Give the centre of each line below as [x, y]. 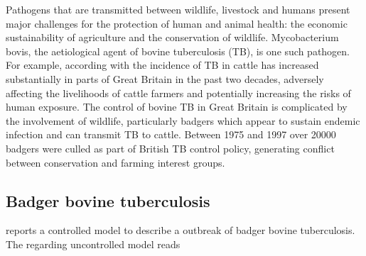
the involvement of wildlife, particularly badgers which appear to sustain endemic [183, 120]
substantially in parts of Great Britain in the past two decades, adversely [165, 78]
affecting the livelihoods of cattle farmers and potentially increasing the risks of [178, 93]
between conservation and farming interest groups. [115, 162]
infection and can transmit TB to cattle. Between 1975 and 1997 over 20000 [171, 134]
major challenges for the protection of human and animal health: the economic [177, 23]
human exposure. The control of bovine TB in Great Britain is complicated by [177, 107]
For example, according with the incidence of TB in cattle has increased [162, 65]
